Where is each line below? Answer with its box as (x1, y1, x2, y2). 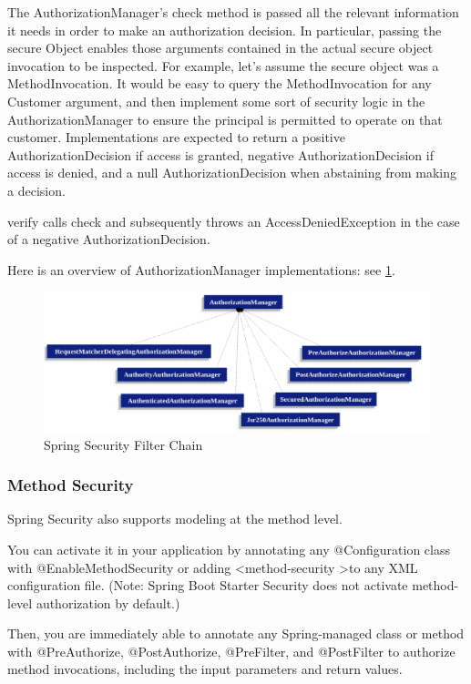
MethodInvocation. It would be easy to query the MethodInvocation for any (7, 74, 432, 93)
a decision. (7, 180, 66, 199)
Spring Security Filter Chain (44, 434, 203, 454)
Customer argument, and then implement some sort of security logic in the (7, 91, 425, 110)
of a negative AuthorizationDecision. (7, 230, 210, 249)
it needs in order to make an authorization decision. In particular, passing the (7, 20, 442, 39)
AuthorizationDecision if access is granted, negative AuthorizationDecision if (7, 145, 434, 164)
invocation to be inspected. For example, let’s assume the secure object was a (7, 56, 439, 75)
